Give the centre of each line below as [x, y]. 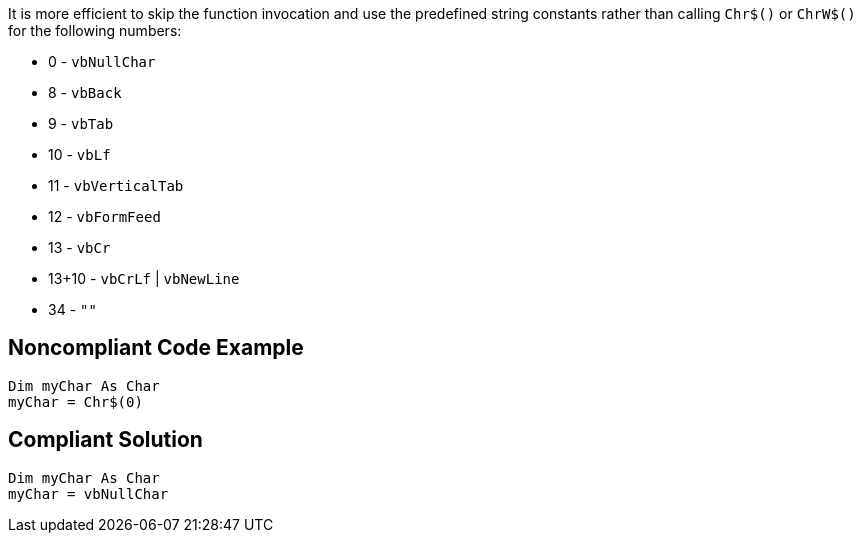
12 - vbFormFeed [104, 216]
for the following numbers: [95, 30]
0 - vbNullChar [102, 61]
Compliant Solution [105, 440]
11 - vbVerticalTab [116, 185]
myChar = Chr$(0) [75, 401]
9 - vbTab [81, 123]
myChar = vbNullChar [88, 493]
